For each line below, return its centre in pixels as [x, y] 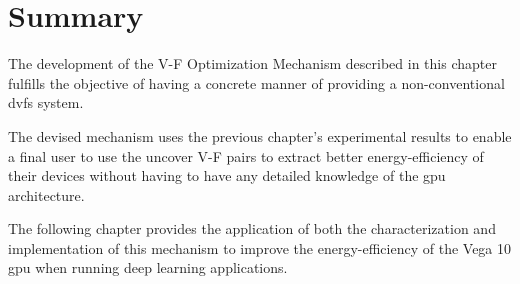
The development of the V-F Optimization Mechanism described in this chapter [252, 63]
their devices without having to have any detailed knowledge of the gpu [227, 175]
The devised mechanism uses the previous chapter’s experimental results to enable [260, 135]
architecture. [46, 194]
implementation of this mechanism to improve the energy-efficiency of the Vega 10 [260, 247]
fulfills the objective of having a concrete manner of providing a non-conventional [256, 82]
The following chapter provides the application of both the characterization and [252, 228]
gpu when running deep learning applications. [148, 267]
